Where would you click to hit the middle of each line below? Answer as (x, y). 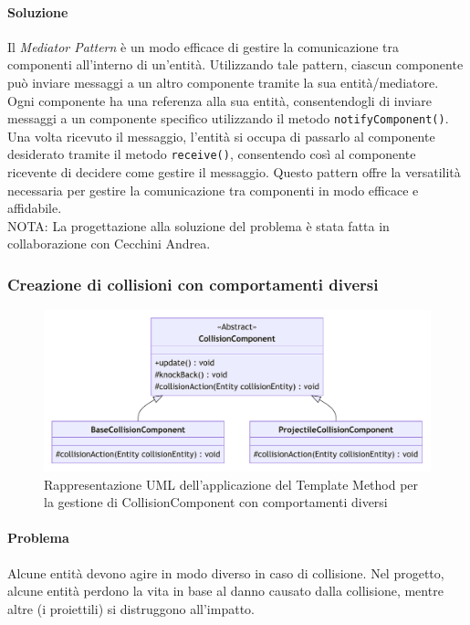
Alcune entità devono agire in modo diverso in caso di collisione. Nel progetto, (226, 572)
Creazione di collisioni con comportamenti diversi (193, 284)
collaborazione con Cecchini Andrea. (109, 244)
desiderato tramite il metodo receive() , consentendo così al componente (212, 154)
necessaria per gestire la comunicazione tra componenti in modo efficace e (213, 190)
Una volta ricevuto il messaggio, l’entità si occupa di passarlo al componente (221, 136)
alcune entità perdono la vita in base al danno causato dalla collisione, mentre (225, 591)
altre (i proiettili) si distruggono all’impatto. (131, 608)
